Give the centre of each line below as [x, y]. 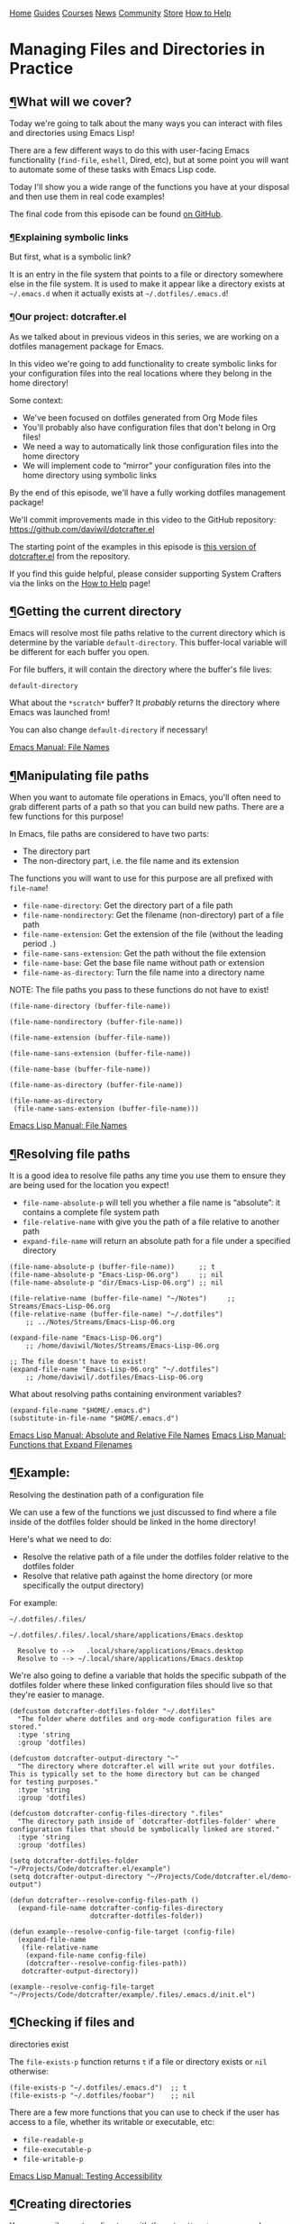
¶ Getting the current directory [95, 611]
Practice [41, 69]
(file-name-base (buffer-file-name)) [80, 1070]
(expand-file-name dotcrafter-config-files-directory [120, 1908]
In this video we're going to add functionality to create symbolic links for [143, 363]
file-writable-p [53, 2159]
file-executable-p [57, 2149]
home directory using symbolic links [90, 475]
